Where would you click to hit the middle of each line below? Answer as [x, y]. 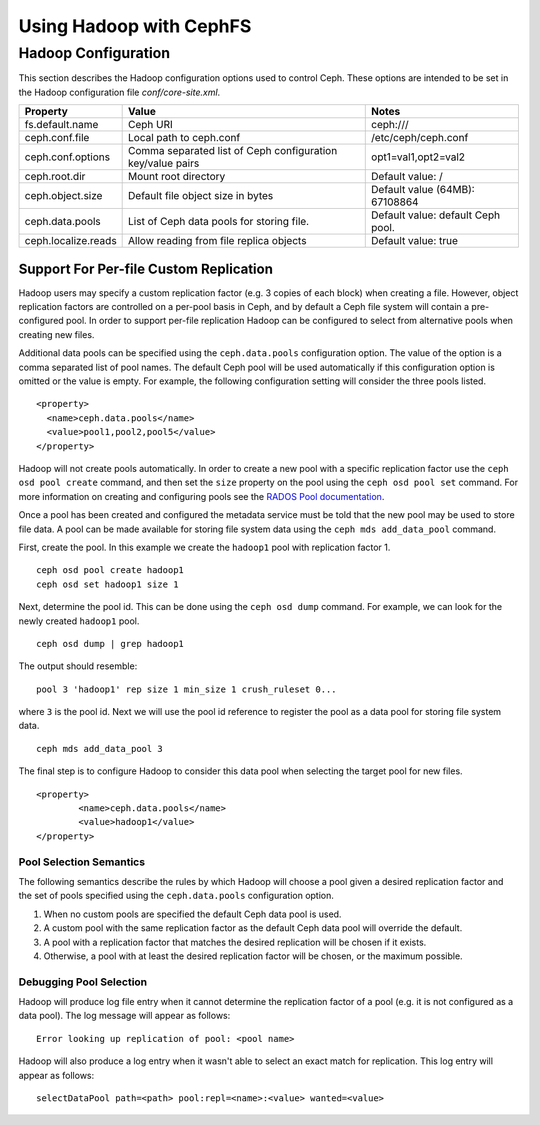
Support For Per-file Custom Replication [146, 268]
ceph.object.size [63, 196]
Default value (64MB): [423, 190]
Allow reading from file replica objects [217, 241]
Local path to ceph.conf [184, 138]
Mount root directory [177, 177]
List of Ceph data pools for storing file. [219, 222]
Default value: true [415, 241]
